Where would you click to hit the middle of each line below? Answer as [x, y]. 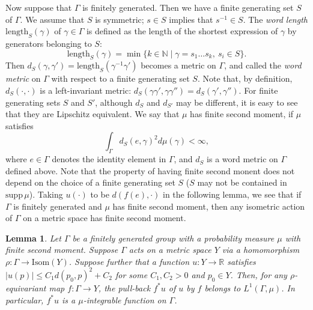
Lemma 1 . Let [33, 238]
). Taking [46, 194]
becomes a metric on [178, 65]
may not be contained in [242, 182]
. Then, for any [259, 274]
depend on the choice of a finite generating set [90, 182]
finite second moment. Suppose [62, 250]
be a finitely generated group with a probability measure [173, 238]
